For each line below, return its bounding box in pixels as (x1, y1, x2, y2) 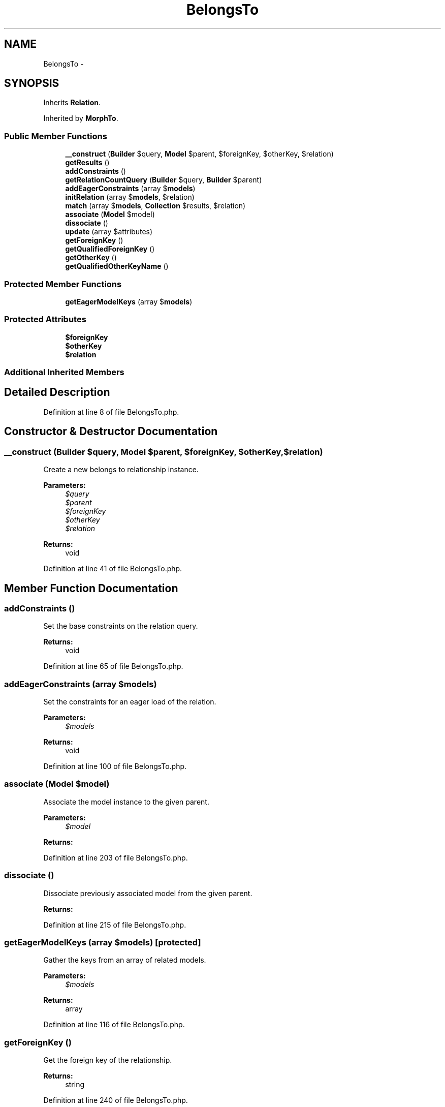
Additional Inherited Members (4, 367, 124, 378)
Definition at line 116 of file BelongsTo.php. (43, 1020, 185, 1029)
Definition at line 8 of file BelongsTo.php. (43, 407, 179, 416)
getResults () (65, 158, 110, 167)
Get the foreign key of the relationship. (43, 1056, 172, 1065)
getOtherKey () (65, 253, 117, 262)
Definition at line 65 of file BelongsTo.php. (43, 662, 183, 671)
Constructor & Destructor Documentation (4, 425, 218, 438)
